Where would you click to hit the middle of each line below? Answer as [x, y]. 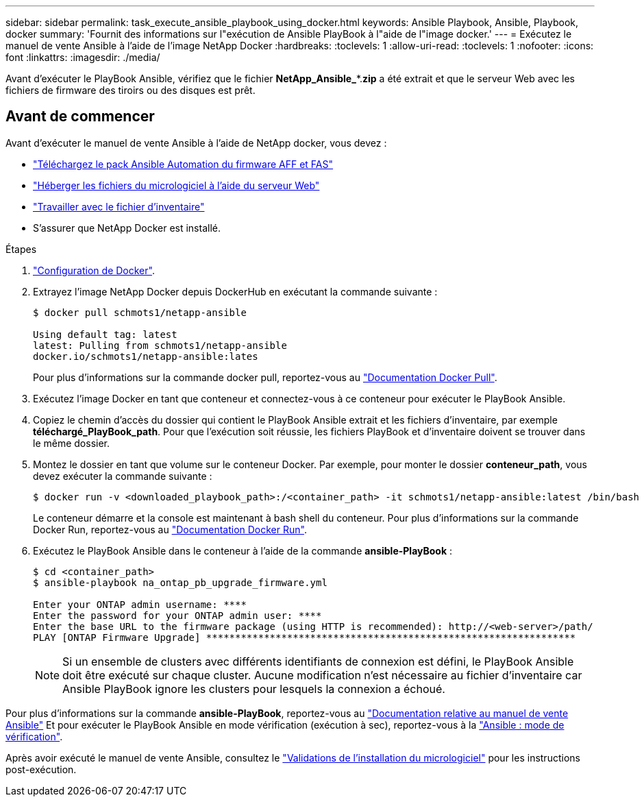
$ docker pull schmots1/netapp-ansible [140, 312]
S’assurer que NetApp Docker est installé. [127, 228]
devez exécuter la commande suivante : [123, 476]
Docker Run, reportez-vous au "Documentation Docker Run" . [170, 529]
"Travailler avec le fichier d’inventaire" [119, 206]
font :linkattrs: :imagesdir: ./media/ [83, 57]
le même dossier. [72, 443]
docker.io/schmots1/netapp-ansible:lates [146, 356]
